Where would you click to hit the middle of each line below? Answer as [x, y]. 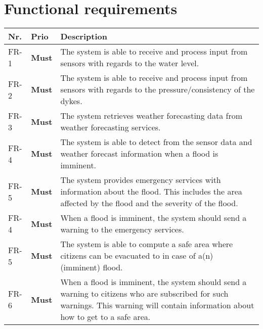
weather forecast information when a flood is [139, 154]
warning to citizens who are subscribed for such [144, 294]
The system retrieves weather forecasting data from [151, 116]
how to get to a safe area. [105, 317]
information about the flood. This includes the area [151, 192]
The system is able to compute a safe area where [147, 244]
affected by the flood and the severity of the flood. [149, 203]
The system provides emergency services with [141, 180]
